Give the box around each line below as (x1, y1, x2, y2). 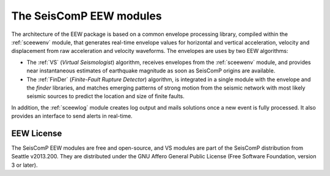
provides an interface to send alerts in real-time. (11, 113, 133, 120)
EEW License (11, 128, 62, 138)
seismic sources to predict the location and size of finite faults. (26, 93, 185, 100)
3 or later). (11, 161, 38, 169)
